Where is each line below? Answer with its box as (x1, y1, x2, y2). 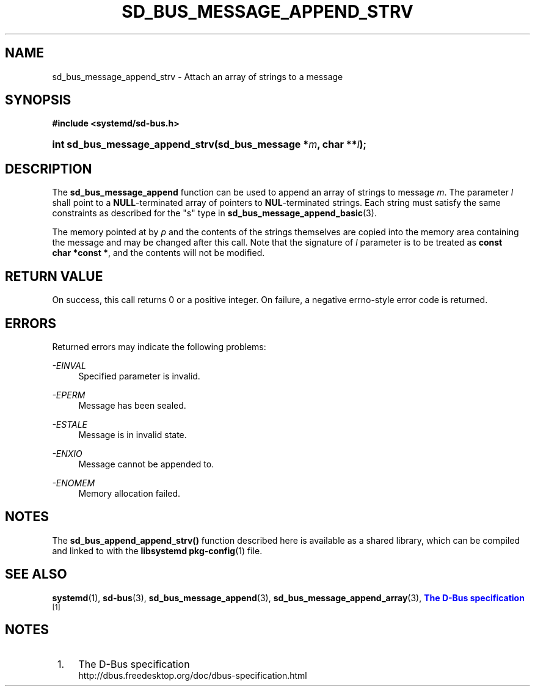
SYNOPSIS (5, 92, 71, 108)
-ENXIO (52, 448, 82, 459)
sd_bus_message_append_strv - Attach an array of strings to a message (52, 71, 343, 82)
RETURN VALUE (5, 268, 103, 284)
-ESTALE (52, 419, 88, 430)
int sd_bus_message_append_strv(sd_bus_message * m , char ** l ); (52, 138, 367, 151)
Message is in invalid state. (78, 429, 187, 440)
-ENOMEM (52, 477, 95, 488)
